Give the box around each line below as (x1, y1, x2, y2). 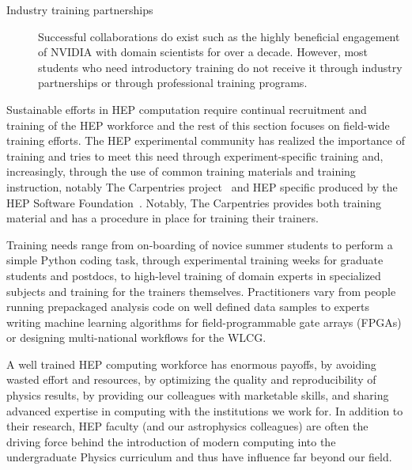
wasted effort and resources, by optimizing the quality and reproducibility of (6, 371, 376, 388)
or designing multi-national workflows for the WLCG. (6, 329, 266, 346)
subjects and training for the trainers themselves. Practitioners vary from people (6, 282, 396, 299)
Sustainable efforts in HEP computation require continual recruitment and (6, 100, 367, 117)
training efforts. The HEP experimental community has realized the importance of (6, 132, 405, 149)
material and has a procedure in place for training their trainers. (6, 210, 319, 226)
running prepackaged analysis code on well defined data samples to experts (6, 298, 370, 315)
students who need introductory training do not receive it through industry (38, 59, 403, 75)
